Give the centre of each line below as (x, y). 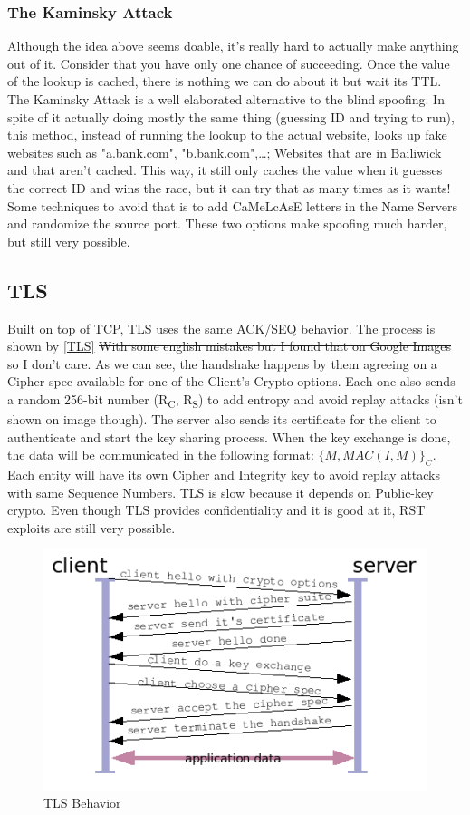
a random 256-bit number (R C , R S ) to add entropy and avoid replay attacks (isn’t (235, 400)
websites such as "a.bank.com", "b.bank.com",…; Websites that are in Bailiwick (225, 152)
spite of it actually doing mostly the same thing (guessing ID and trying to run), (231, 116)
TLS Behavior (82, 803)
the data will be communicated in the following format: (161, 455)
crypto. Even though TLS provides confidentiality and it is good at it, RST (216, 510)
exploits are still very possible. (91, 527)
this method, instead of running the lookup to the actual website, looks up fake (227, 135)
